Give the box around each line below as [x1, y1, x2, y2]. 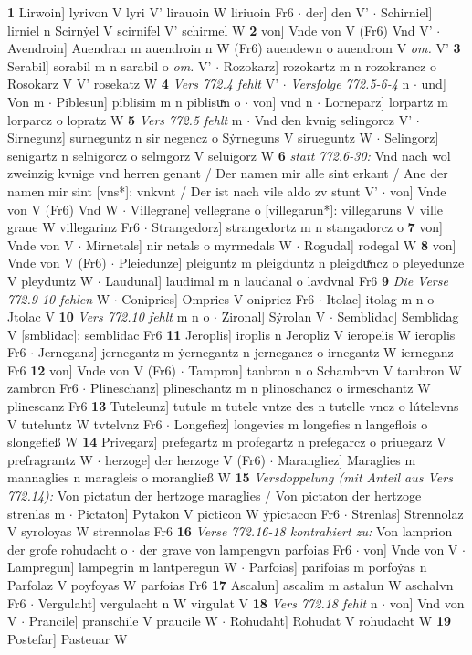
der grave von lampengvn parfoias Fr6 [139, 539, 352, 558]
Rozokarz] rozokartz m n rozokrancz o [223, 56, 437, 75]
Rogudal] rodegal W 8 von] [304, 235, 456, 254]
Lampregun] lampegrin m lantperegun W [7, 557, 237, 576]
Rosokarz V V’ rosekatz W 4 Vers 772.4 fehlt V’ [7, 74, 279, 93]
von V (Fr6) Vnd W [7, 199, 119, 218]
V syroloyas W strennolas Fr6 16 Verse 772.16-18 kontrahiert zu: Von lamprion [7, 522, 453, 541]
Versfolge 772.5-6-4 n [290, 74, 410, 93]
